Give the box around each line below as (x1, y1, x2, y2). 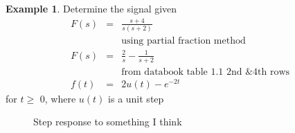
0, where (39, 91, 76, 105)
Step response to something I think (33, 114, 182, 129)
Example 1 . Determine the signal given (6, 1, 177, 15)
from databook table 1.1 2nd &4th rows (121, 66, 290, 77)
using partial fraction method (121, 36, 246, 46)
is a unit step (108, 91, 164, 105)
